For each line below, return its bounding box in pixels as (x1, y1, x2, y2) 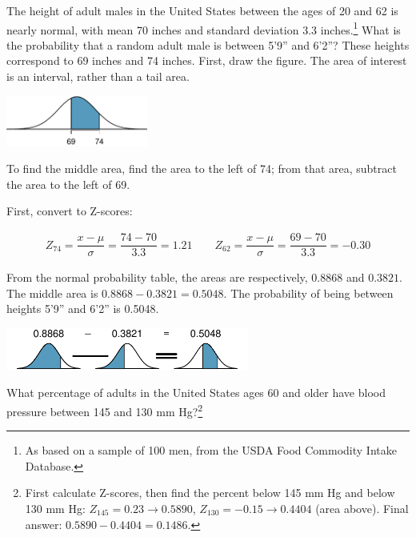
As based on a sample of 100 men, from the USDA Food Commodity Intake (25, 442, 397, 459)
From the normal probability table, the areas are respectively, (6, 269, 308, 286)
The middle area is (6, 284, 98, 301)
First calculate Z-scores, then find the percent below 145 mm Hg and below (25, 484, 395, 501)
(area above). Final (315, 500, 409, 517)
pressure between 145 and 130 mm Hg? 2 (6, 400, 203, 419)
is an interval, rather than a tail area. (6, 68, 190, 85)
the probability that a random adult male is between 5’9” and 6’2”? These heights (6, 36, 410, 53)
